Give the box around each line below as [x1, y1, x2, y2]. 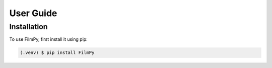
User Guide [9, 8, 57, 19]
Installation [9, 22, 48, 31]
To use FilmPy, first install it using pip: [9, 36, 88, 42]
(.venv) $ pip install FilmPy [20, 50, 95, 55]
